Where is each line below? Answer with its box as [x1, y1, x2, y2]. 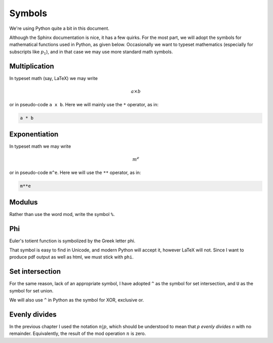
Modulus [9, 198, 38, 206]
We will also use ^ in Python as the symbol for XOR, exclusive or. [9, 297, 144, 303]
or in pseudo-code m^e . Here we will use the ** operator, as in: [9, 169, 141, 176]
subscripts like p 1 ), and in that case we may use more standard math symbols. [9, 49, 173, 56]
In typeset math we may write [9, 143, 71, 149]
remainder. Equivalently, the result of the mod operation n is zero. [9, 330, 146, 336]
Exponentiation [9, 130, 59, 139]
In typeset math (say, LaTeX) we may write [9, 75, 98, 81]
